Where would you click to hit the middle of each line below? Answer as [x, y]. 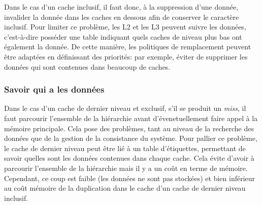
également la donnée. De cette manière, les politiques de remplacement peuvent [128, 47]
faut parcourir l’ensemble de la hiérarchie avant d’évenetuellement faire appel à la [131, 118]
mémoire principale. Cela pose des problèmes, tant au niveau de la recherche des [129, 128]
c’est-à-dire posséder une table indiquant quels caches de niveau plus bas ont [123, 36]
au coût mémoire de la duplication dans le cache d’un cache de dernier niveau [125, 188]
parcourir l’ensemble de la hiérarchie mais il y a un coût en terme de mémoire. [126, 168]
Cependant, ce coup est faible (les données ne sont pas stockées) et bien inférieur [130, 178]
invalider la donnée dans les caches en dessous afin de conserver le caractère [122, 17]
